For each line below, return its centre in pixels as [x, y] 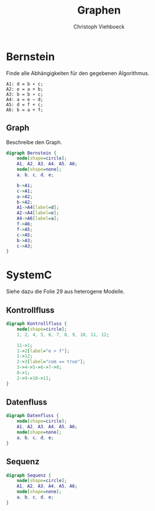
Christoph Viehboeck [99, 27]
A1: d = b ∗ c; [25, 84]
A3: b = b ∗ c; [25, 94]
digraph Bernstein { [32, 153]
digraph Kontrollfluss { [37, 324]
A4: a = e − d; [25, 99]
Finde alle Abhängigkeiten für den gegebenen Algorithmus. [78, 73]
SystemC [29, 275]
